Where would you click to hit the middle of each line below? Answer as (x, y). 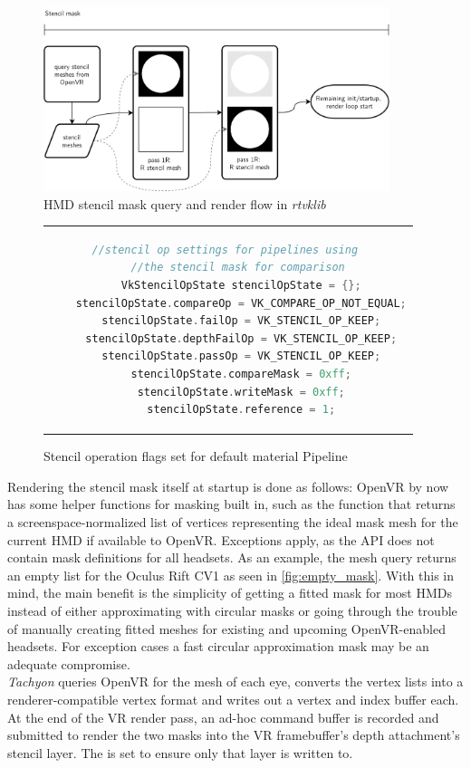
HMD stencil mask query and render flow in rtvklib (185, 203)
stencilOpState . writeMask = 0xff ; (241, 392)
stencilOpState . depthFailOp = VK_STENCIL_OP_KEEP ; (241, 338)
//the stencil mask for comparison (238, 268)
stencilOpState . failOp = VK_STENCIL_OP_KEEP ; (241, 321)
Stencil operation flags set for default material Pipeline (196, 456)
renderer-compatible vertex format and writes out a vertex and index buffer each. (233, 699)
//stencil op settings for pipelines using (225, 250)
